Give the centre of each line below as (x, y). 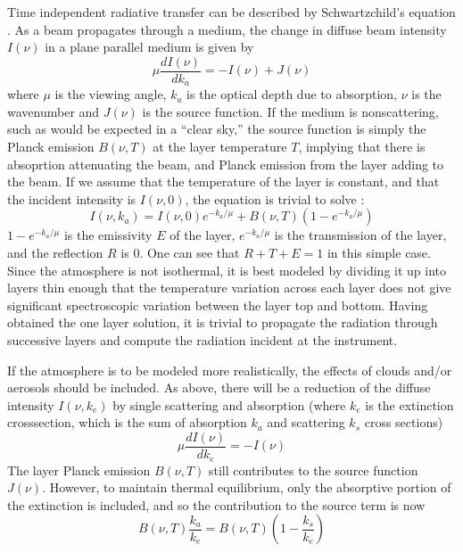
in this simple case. (379, 253)
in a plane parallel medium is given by (149, 47)
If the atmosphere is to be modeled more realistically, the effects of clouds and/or (230, 370)
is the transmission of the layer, (360, 235)
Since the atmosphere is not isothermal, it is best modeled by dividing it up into (227, 270)
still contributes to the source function (313, 470)
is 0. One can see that (180, 253)
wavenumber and (54, 111)
